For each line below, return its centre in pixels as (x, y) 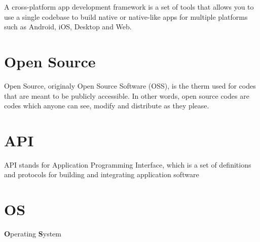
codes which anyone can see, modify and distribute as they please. (107, 106)
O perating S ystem (33, 234)
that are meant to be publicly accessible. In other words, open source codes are (127, 95)
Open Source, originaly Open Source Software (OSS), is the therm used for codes (130, 85)
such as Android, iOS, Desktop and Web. (68, 27)
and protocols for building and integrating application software (102, 174)
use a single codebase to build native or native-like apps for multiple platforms (126, 16)
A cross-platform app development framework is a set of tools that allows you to (129, 7)
